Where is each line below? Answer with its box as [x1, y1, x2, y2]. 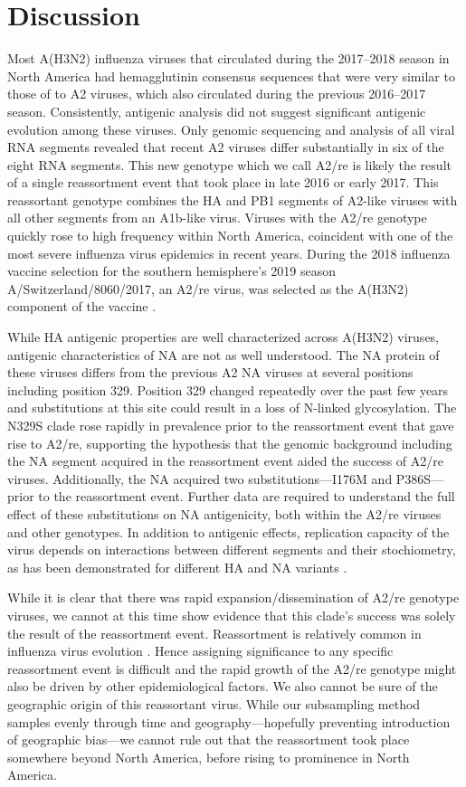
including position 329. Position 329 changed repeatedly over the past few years [7, 380, 449, 399]
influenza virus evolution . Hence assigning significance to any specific [7, 641, 394, 660]
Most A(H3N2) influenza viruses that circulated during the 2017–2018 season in [7, 49, 450, 68]
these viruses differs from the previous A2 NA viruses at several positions [7, 363, 414, 382]
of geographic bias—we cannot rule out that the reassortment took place [7, 730, 410, 749]
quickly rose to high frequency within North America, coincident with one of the [7, 226, 453, 245]
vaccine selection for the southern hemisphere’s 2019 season [7, 261, 336, 280]
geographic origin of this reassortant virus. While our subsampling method [7, 694, 421, 713]
